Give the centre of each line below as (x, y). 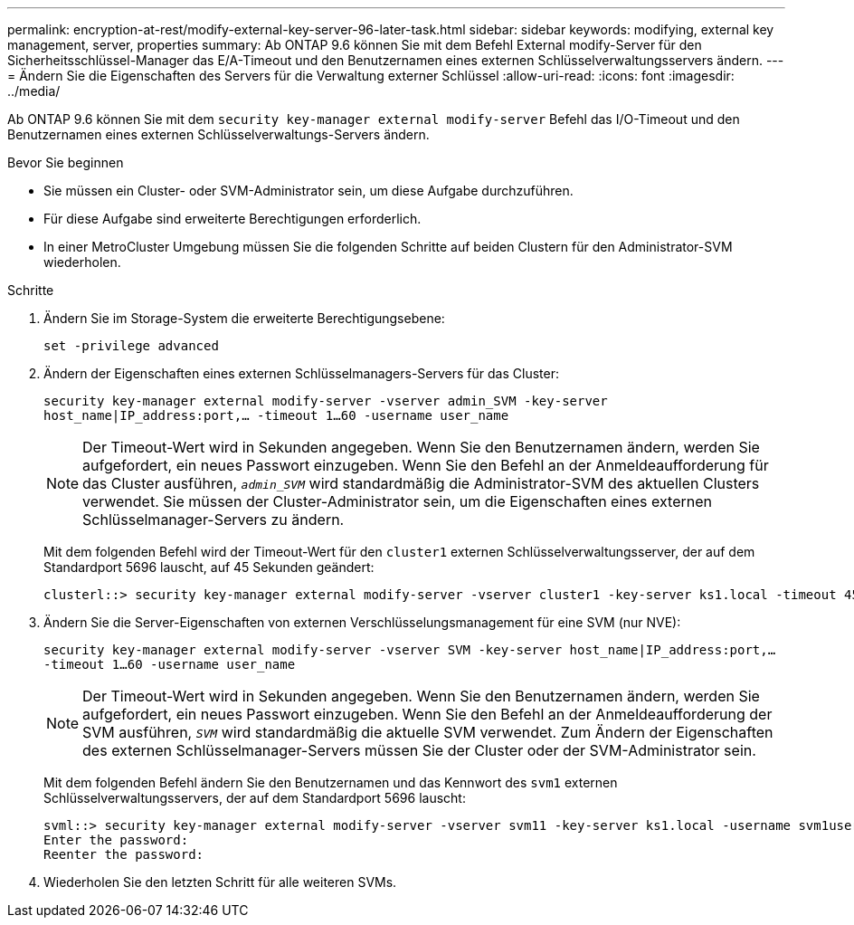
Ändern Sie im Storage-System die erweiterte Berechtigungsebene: (244, 318)
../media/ (34, 91)
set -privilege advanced (131, 346)
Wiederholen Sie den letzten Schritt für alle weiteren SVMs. (220, 882)
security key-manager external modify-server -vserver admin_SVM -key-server (326, 401)
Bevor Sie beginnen (66, 162)
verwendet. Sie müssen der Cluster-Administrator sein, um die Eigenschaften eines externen (397, 501)
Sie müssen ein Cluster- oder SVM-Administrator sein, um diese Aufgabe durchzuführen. (308, 191)
